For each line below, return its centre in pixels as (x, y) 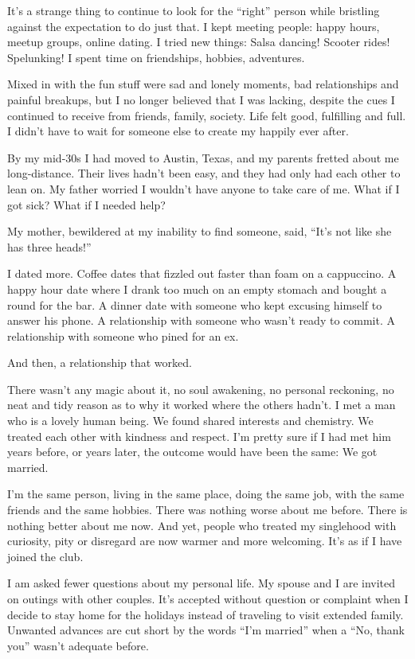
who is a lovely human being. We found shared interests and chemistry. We (190, 421)
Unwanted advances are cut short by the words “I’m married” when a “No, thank (206, 630)
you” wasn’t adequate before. (78, 645)
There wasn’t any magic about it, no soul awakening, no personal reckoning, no (201, 389)
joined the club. (45, 556)
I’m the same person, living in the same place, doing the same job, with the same (206, 494)
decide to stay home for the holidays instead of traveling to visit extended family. (206, 614)
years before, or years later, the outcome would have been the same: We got (192, 452)
